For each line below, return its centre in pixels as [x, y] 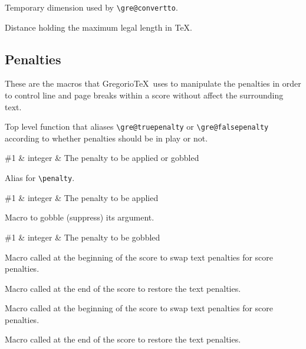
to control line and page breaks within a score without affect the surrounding [144, 95]
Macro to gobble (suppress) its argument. [80, 217]
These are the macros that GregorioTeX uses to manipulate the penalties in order [153, 83]
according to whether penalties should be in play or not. [106, 138]
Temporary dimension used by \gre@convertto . [91, 7]
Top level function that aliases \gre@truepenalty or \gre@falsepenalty [137, 126]
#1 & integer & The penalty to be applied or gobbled [102, 158]
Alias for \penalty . [40, 178]
